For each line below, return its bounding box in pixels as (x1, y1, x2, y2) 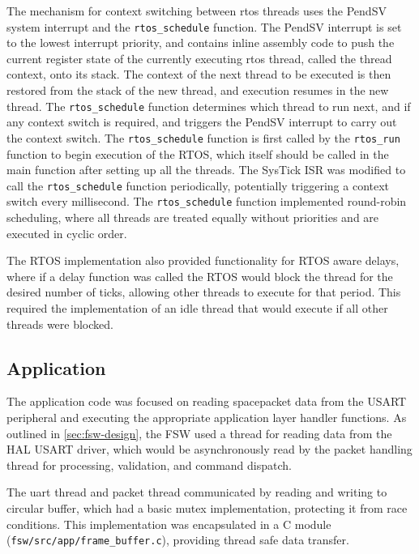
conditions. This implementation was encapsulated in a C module (6, 515, 331, 532)
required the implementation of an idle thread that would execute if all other (6, 300, 388, 316)
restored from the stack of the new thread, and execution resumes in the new (6, 82, 389, 99)
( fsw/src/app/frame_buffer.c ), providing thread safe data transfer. (6, 531, 349, 548)
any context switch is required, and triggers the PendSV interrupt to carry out (6, 113, 397, 130)
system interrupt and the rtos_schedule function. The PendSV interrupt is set (6, 18, 402, 35)
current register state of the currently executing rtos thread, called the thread (6, 49, 392, 66)
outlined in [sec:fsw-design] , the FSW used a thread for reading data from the (6, 424, 392, 441)
